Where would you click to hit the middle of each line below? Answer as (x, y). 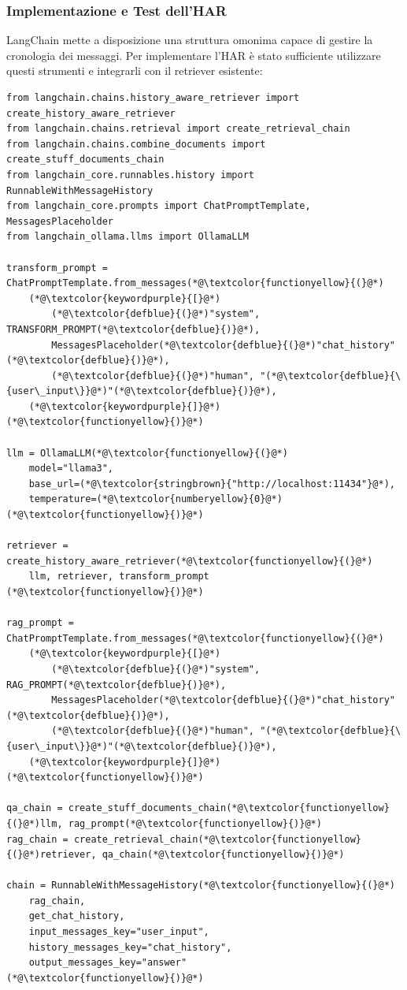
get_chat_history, (77, 916)
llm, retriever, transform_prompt (119, 577)
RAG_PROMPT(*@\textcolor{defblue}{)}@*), (117, 685)
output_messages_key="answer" (108, 963)
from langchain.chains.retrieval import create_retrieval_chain (178, 129)
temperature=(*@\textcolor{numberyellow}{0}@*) (155, 499)
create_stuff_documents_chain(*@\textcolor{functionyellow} (229, 808)
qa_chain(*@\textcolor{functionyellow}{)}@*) (223, 855)
